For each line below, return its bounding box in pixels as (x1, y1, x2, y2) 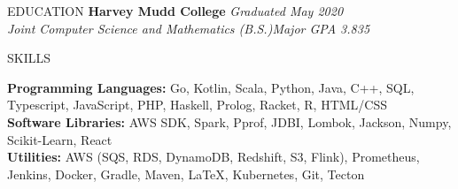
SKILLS (7, 49, 51, 67)
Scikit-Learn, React (7, 130, 113, 148)
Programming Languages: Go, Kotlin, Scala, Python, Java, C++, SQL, (7, 78, 415, 96)
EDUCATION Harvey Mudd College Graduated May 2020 (7, 2, 344, 19)
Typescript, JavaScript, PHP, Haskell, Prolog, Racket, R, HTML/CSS (7, 95, 388, 114)
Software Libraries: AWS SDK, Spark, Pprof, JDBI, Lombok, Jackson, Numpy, (7, 112, 452, 131)
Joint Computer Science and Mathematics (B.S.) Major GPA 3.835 (7, 19, 370, 37)
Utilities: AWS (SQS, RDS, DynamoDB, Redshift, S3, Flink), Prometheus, (7, 147, 420, 166)
